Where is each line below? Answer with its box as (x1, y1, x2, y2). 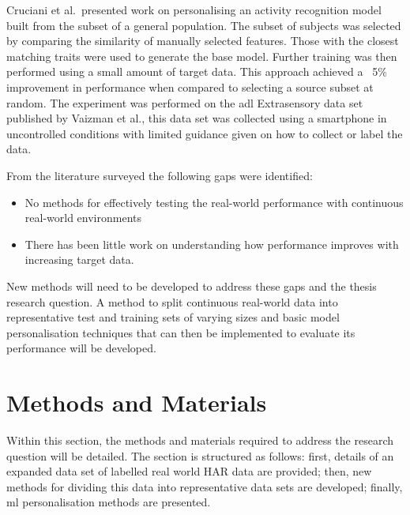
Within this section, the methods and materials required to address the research (6, 432, 393, 448)
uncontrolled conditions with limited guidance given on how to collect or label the (6, 125, 403, 141)
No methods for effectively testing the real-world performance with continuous (24, 194, 404, 210)
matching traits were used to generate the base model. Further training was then (6, 47, 397, 64)
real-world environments (24, 209, 141, 226)
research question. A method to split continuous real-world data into (6, 293, 338, 310)
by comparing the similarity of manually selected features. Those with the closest (6, 32, 399, 49)
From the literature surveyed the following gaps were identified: (6, 167, 313, 183)
